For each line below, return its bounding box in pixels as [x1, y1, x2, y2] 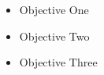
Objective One [19, 2, 89, 17]
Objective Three [19, 54, 98, 70]
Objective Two [19, 27, 90, 44]
